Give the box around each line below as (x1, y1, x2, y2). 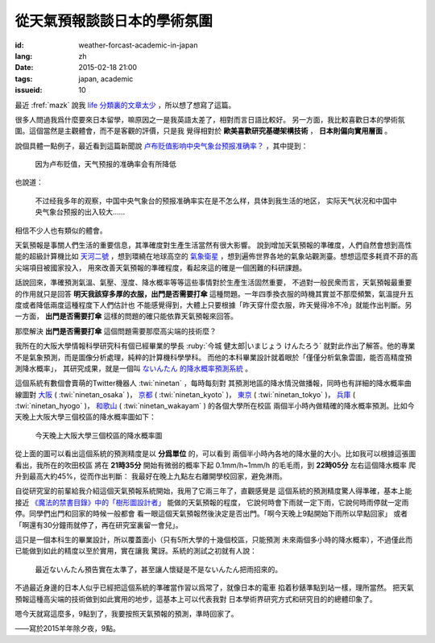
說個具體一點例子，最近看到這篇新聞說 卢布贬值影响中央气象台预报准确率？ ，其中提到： (14, 141, 309, 151)
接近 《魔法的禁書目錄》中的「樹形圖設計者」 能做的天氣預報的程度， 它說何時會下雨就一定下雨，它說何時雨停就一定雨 (14, 497, 409, 507)
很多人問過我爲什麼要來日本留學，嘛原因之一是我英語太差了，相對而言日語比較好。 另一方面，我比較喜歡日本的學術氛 (14, 114, 405, 124)
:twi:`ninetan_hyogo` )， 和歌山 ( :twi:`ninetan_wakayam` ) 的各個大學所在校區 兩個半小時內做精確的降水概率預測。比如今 (14, 401, 415, 411)
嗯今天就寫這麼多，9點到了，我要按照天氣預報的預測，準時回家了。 (14, 608, 238, 618)
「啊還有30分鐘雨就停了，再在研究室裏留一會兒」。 (14, 520, 183, 529)
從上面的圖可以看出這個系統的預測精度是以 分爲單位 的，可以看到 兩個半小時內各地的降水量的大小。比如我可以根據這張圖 (14, 449, 416, 458)
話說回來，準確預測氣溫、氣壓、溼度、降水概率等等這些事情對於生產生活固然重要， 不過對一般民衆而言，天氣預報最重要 (14, 278, 412, 288)
